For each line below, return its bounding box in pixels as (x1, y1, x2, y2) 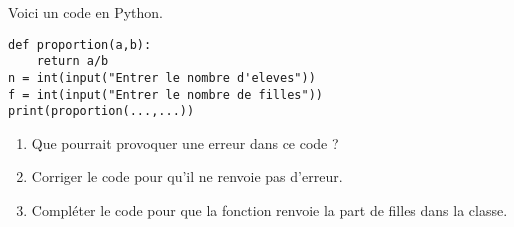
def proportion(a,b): (8, 37, 152, 52)
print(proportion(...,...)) (8, 104, 195, 119)
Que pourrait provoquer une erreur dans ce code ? (31, 132, 339, 153)
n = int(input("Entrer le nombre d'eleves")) (8, 70, 316, 85)
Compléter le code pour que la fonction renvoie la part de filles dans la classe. (31, 200, 508, 221)
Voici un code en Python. (8, 2, 163, 22)
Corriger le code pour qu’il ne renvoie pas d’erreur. (31, 166, 343, 187)
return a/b (36, 54, 109, 69)
